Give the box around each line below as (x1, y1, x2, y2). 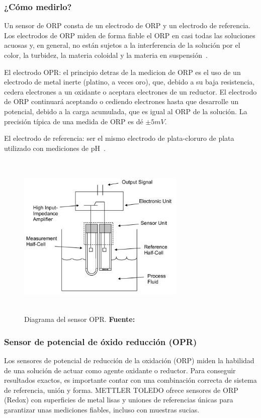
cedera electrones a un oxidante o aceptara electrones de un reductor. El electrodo (4, 86, 257, 97)
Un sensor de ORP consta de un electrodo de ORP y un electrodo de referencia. (4, 20, 251, 31)
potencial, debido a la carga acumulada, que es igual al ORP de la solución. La (4, 106, 247, 116)
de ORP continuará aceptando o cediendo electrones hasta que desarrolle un (4, 96, 239, 107)
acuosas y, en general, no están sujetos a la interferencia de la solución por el (4, 40, 240, 50)
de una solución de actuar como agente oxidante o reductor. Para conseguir (4, 365, 236, 375)
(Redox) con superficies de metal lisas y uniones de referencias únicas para (4, 394, 233, 405)
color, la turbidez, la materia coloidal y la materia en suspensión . (4, 50, 208, 60)
